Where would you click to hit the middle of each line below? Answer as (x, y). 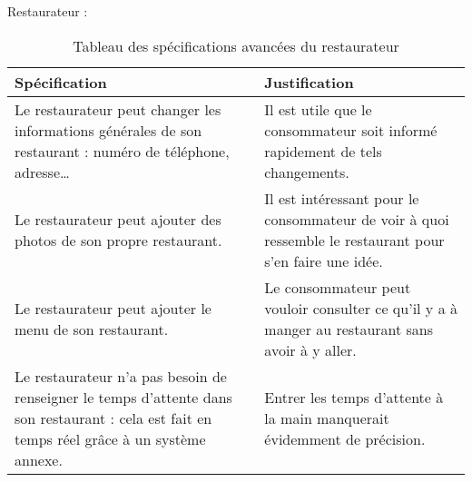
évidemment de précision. (345, 438)
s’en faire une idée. (324, 261)
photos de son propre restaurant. (118, 240)
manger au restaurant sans (349, 329)
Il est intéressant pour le (342, 198)
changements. (307, 172)
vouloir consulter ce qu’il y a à (361, 308)
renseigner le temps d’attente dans (123, 397)
